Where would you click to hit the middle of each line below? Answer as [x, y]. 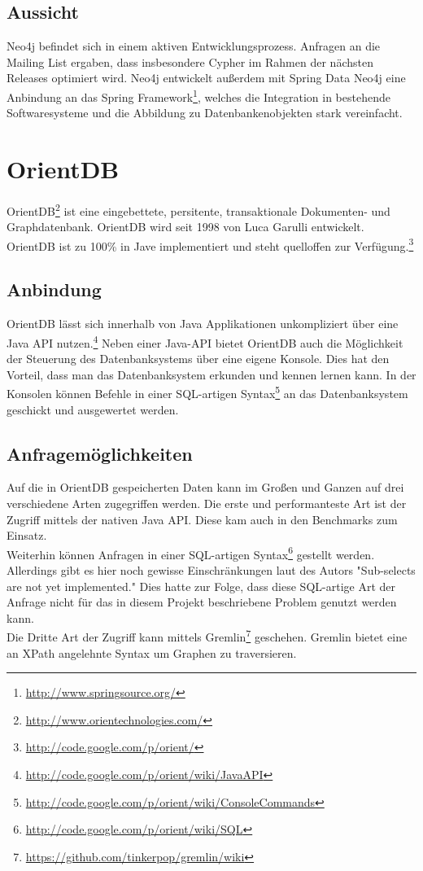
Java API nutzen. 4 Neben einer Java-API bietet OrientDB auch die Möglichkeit [205, 341]
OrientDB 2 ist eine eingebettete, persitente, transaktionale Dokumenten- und [198, 209]
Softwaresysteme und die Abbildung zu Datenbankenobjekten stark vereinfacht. [205, 113]
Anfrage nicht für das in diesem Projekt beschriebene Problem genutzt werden [202, 602]
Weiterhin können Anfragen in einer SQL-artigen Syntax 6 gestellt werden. [191, 553]
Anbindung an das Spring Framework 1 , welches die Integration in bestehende [198, 95]
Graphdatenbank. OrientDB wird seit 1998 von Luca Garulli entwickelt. [185, 227]
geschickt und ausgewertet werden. [93, 409]
